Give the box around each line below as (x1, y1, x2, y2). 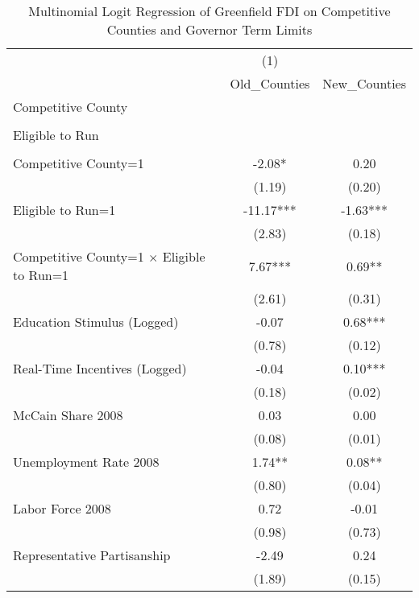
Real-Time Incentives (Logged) (13, 359, 187, 377)
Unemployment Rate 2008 (13, 452, 160, 471)
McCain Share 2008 (13, 406, 123, 424)
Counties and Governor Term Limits (106, 20, 313, 39)
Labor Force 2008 (13, 499, 111, 518)
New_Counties (322, 74, 406, 93)
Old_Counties (230, 74, 310, 93)
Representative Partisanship (13, 546, 171, 564)
